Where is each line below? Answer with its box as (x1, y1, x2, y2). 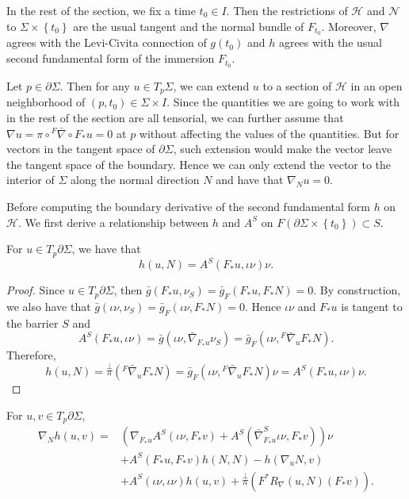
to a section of (262, 77, 332, 94)
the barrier (6, 314, 59, 331)
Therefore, (6, 347, 56, 363)
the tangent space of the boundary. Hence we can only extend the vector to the (6, 155, 392, 172)
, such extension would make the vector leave (173, 140, 392, 157)
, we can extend (173, 77, 250, 94)
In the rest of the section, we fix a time (6, 2, 196, 18)
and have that (216, 171, 284, 188)
